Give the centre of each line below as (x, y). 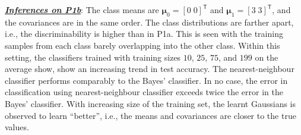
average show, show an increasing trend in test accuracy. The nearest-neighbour (150, 69)
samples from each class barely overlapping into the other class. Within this (142, 45)
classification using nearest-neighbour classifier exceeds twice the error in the (144, 92)
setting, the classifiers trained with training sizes (93, 57)
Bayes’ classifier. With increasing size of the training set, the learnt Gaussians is (150, 103)
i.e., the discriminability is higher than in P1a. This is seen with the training (144, 34)
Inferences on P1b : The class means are (82, 10)
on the (267, 57)
